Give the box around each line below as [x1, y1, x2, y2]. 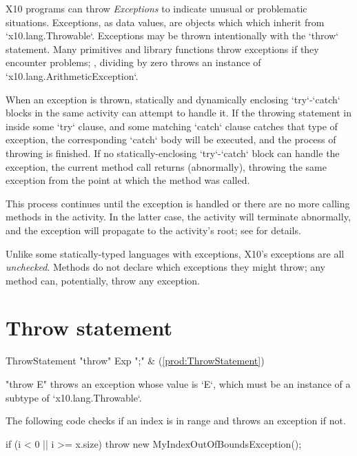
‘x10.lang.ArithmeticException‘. [6, 68, 139, 83]
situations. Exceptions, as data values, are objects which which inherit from [6, 14, 325, 29]
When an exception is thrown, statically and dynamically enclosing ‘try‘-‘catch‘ [6, 92, 340, 106]
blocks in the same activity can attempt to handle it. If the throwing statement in [6, 105, 351, 120]
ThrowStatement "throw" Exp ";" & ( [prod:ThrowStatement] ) [6, 353, 265, 368]
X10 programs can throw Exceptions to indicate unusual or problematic [6, 1, 307, 15]
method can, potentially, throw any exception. [6, 273, 201, 287]
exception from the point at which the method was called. [6, 173, 250, 187]
